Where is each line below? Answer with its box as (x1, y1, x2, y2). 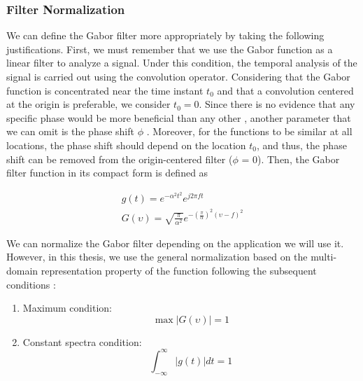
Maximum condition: (22, 300, 112, 315)
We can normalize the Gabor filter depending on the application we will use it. (6, 235, 344, 250)
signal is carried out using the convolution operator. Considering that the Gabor (6, 69, 350, 83)
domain (6, 263, 38, 277)
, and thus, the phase (256, 137, 347, 152)
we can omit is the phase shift (6, 124, 134, 139)
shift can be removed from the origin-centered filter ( (6, 151, 233, 166)
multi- (311, 249, 337, 264)
